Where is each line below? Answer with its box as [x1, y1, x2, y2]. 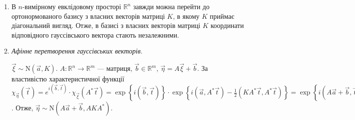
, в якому [173, 11, 200, 21]
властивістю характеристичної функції [11, 74, 125, 84]
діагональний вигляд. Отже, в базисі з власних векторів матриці [11, 20, 200, 30]
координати [210, 20, 244, 30]
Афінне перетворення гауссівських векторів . [11, 46, 143, 56]
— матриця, [97, 63, 132, 73]
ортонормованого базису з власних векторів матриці [11, 11, 165, 21]
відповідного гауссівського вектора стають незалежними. [11, 29, 179, 40]
